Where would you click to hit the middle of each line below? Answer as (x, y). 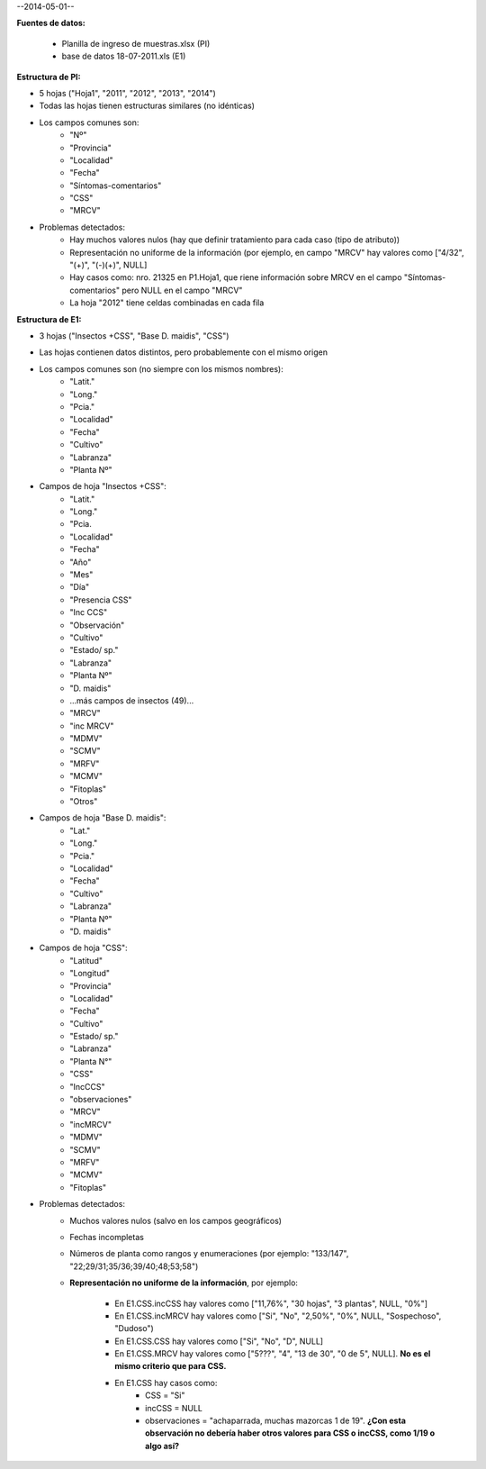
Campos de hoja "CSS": (83, 948)
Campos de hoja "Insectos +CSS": (103, 486)
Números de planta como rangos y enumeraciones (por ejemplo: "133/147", (209, 1254)
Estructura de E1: (49, 319)
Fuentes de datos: (51, 23)
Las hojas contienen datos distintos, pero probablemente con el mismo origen (184, 352)
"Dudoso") (135, 1328)
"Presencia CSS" (101, 600)
